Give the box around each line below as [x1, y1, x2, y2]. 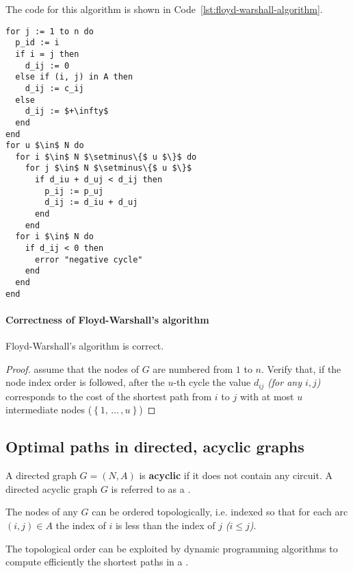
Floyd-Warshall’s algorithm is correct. [5, 339, 164, 353]
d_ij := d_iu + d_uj [44, 197, 138, 208]
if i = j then [15, 49, 79, 59]
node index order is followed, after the [5, 375, 165, 389]
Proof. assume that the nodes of [5, 361, 139, 376]
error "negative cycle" [34, 254, 143, 265]
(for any [267, 375, 302, 389]
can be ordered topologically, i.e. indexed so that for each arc [92, 504, 348, 519]
